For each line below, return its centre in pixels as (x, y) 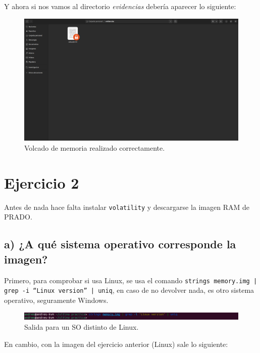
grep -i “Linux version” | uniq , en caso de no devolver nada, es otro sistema (129, 290)
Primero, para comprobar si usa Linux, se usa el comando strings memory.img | (131, 280)
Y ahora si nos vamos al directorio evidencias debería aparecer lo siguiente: (120, 6)
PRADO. (18, 217)
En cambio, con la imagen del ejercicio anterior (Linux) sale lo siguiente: (116, 344)
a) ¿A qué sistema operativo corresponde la (120, 244)
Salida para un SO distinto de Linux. (82, 327)
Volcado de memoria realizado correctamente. (95, 148)
